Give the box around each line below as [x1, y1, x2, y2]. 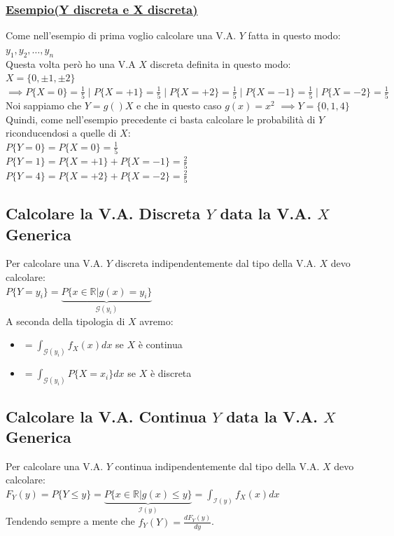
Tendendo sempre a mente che [6, 514, 135, 528]
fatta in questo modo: [248, 28, 341, 43]
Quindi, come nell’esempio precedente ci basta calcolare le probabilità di [6, 111, 316, 126]
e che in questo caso [136, 98, 222, 113]
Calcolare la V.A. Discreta [6, 202, 201, 224]
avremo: [139, 313, 174, 328]
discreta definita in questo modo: [150, 56, 291, 71]
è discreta [150, 366, 192, 380]
